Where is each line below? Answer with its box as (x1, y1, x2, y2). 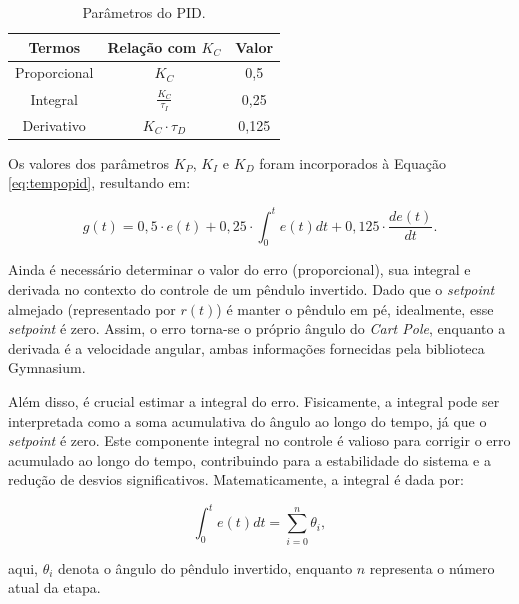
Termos (28, 36, 81, 57)
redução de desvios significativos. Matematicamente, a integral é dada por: (8, 469, 464, 490)
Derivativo (22, 114, 86, 135)
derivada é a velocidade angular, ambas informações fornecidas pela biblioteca (8, 337, 485, 358)
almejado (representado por (8, 298, 176, 319)
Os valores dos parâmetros (8, 152, 170, 173)
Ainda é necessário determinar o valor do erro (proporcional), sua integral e (8, 259, 471, 280)
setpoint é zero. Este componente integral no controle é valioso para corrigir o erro (8, 430, 511, 451)
